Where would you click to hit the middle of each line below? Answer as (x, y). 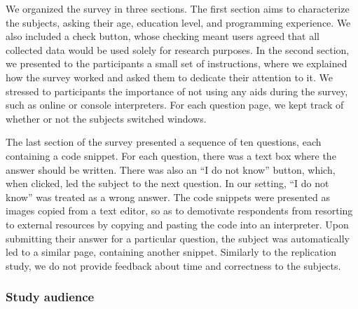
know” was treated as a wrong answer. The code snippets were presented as (168, 197)
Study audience (50, 297)
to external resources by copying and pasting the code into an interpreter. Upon (177, 224)
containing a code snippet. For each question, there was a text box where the (171, 155)
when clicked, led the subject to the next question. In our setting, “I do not (167, 183)
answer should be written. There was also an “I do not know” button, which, (171, 169)
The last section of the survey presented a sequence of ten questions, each (164, 142)
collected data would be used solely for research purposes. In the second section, (178, 49)
